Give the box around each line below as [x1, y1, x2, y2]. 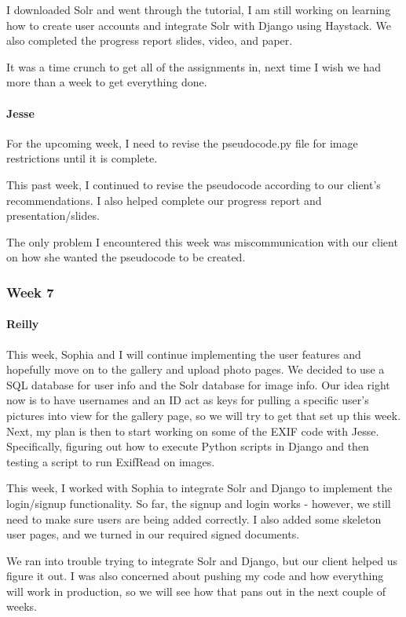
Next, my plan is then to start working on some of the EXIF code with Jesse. [6, 422, 379, 439]
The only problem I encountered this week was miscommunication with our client [6, 233, 398, 250]
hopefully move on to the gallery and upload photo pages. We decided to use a [6, 361, 385, 378]
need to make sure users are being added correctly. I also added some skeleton [6, 510, 382, 527]
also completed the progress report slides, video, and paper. [6, 32, 293, 49]
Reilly [6, 316, 39, 332]
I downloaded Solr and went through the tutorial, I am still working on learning [6, 2, 391, 17]
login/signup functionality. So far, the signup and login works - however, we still [6, 495, 391, 511]
